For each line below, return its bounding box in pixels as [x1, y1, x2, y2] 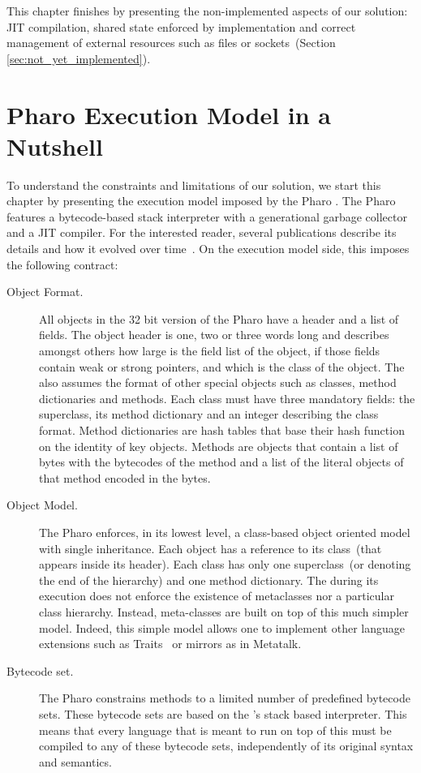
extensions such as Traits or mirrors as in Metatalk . [39, 635, 302, 652]
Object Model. [6, 496, 78, 513]
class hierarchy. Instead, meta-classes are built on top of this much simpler [39, 603, 409, 620]
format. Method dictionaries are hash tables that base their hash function [39, 422, 405, 438]
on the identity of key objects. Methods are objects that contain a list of [39, 437, 398, 454]
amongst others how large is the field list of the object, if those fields [39, 342, 380, 359]
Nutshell [6, 129, 103, 162]
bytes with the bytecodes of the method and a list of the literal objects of [39, 453, 404, 470]
